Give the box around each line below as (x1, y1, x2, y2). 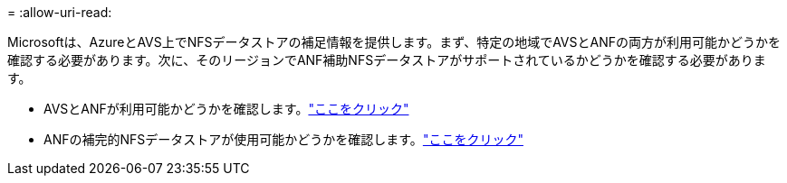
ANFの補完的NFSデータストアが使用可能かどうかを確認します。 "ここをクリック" (43, 132, 523, 147)
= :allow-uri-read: (7, 5, 112, 20)
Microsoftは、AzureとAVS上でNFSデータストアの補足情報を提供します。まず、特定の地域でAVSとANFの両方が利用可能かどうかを (7, 34, 781, 50)
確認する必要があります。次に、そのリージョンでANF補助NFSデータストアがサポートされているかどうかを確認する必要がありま (7, 52, 766, 68)
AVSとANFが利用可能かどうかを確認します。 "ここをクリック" (43, 101, 409, 116)
